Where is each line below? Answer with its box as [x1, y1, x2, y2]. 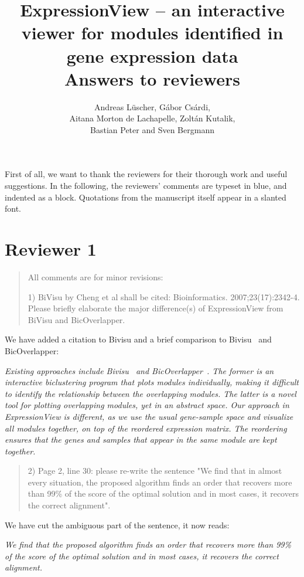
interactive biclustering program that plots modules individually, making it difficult [5, 376, 299, 388]
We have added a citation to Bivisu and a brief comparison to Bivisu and [5, 333, 272, 345]
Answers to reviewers [64, 66, 240, 90]
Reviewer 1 [5, 237, 97, 261]
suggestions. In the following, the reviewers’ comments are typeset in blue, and [5, 179, 287, 192]
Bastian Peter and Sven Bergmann [90, 123, 214, 135]
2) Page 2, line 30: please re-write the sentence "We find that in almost [28, 464, 282, 477]
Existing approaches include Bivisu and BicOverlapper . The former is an [5, 364, 274, 376]
